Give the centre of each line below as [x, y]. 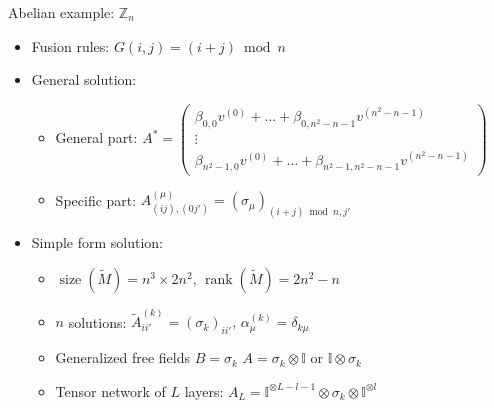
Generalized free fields [123, 357]
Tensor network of [110, 390]
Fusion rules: [70, 45]
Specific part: [96, 199]
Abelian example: [61, 12]
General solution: [84, 79]
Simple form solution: [97, 242]
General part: [96, 137]
